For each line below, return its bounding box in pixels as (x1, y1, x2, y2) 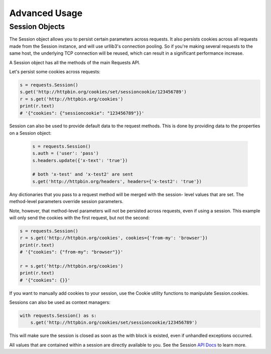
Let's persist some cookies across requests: (9, 68, 100, 75)
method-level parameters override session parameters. (9, 199, 123, 205)
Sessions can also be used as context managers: (9, 299, 110, 305)
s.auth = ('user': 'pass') (32, 150, 99, 156)
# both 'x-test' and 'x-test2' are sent (32, 171, 133, 178)
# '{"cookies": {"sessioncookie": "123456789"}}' (20, 110, 145, 116)
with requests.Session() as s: (20, 313, 97, 318)
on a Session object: (9, 130, 52, 136)
